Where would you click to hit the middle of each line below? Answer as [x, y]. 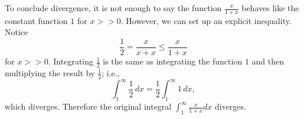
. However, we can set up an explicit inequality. [206, 20]
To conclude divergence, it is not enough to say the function [113, 8]
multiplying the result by [50, 72]
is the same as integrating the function [173, 61]
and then [268, 61]
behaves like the [270, 8]
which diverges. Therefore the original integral [88, 106]
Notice [17, 32]
